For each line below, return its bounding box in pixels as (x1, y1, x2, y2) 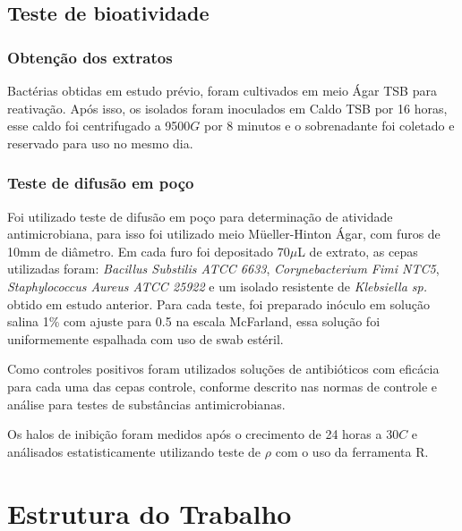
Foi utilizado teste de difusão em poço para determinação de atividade (7, 206, 393, 225)
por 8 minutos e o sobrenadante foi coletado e (204, 116, 455, 135)
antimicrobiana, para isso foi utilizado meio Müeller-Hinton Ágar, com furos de (7, 224, 441, 243)
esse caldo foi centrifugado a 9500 (7, 116, 191, 135)
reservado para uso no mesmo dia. (7, 133, 193, 152)
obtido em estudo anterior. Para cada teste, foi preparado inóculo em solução (7, 294, 430, 313)
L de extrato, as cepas (297, 241, 418, 260)
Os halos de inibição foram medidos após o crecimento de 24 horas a (7, 425, 382, 443)
